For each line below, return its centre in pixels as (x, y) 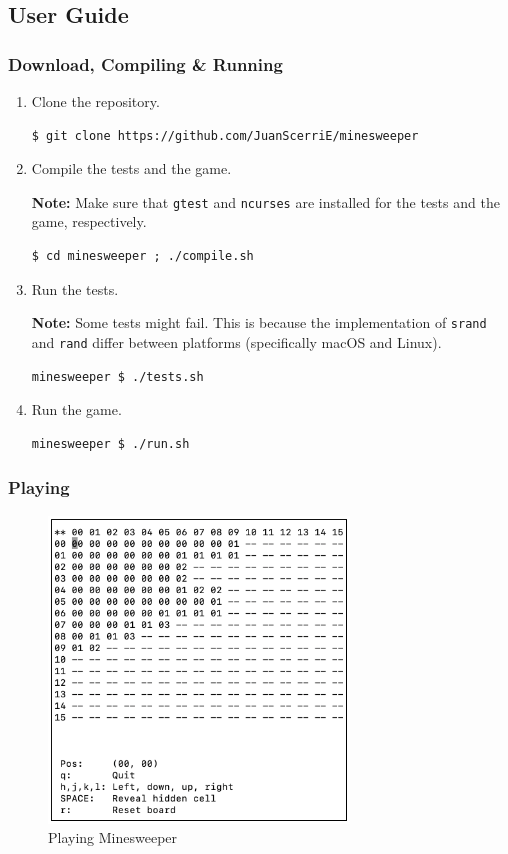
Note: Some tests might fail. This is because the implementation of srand (259, 322)
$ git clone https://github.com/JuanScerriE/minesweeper (225, 135)
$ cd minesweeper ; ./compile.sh (142, 256)
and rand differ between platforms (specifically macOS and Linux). (236, 341)
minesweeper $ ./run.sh (110, 443)
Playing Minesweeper (113, 837)
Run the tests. (75, 288)
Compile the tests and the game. (131, 168)
